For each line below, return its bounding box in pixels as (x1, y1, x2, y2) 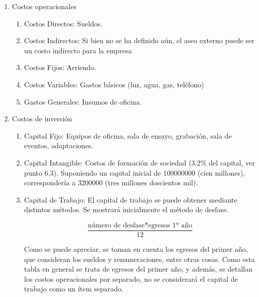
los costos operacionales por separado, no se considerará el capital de (24, 273, 238, 284)
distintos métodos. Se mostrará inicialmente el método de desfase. (24, 204, 229, 215)
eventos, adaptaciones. (24, 140, 93, 151)
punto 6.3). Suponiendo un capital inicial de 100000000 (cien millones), (24, 167, 245, 178)
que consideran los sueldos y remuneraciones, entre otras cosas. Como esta (24, 253, 255, 264)
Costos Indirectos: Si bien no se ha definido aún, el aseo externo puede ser (24, 35, 254, 46)
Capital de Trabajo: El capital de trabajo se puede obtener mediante (24, 194, 238, 205)
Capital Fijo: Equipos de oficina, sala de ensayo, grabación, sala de (24, 130, 232, 141)
